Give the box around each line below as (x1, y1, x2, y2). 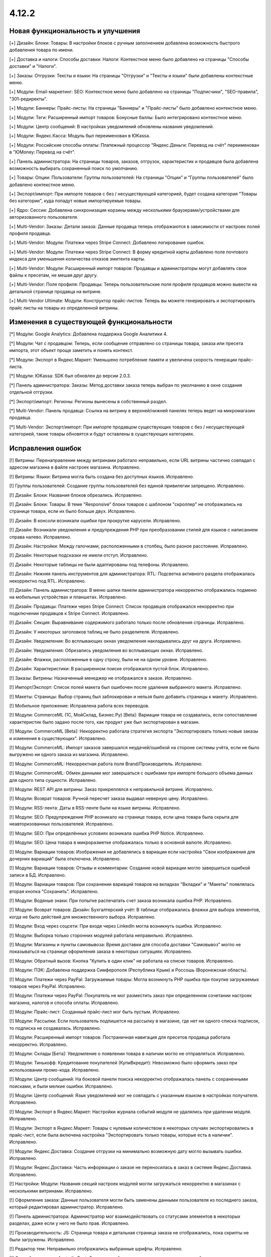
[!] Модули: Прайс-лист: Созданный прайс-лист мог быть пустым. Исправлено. (9, 1009, 181, 1015)
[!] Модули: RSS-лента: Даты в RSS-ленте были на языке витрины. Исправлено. (9, 804, 181, 811)
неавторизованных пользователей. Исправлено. (9, 821, 114, 827)
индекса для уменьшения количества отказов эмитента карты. (9, 256, 146, 262)
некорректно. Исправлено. (9, 1041, 68, 1047)
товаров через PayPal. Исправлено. (9, 983, 86, 989)
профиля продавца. (9, 230, 51, 236)
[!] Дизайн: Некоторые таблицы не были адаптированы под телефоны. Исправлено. (9, 561, 190, 568)
